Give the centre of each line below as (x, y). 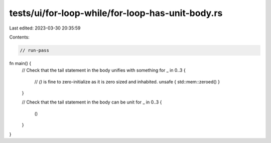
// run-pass (35, 50)
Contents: (19, 37)
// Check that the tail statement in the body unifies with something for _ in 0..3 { (104, 70)
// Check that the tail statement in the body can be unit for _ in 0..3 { (92, 102)
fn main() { (20, 63)
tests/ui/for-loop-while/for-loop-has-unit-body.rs (116, 13)
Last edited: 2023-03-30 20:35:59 (45, 28)
